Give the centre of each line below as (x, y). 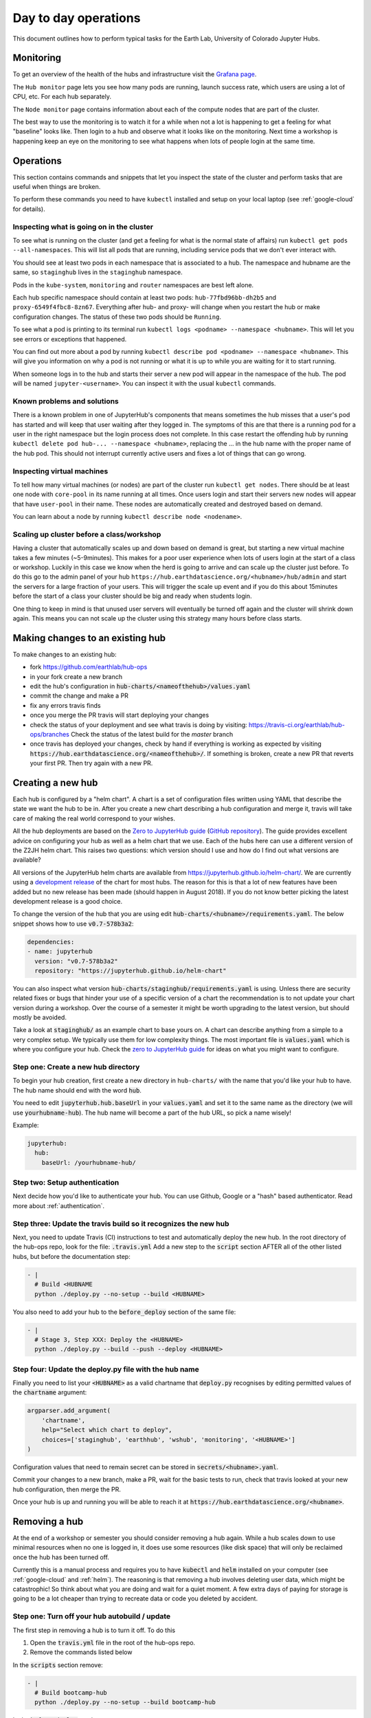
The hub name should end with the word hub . (77, 1090)
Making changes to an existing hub (89, 638)
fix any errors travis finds (65, 705)
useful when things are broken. (57, 187)
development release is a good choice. (68, 901)
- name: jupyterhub (60, 951)
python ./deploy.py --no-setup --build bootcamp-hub (125, 1702)
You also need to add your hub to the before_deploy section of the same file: (124, 1312)
